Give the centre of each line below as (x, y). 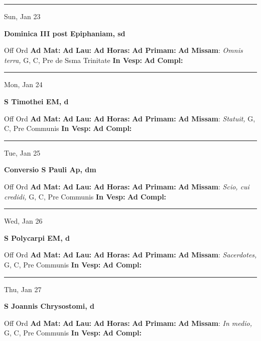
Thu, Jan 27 (23, 289)
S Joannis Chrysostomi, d (49, 306)
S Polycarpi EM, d (37, 237)
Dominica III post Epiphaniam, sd (65, 33)
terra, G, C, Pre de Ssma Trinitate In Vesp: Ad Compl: (94, 60)
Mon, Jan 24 (23, 84)
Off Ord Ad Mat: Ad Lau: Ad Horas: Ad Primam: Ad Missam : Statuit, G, (130, 118)
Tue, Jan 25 (22, 152)
